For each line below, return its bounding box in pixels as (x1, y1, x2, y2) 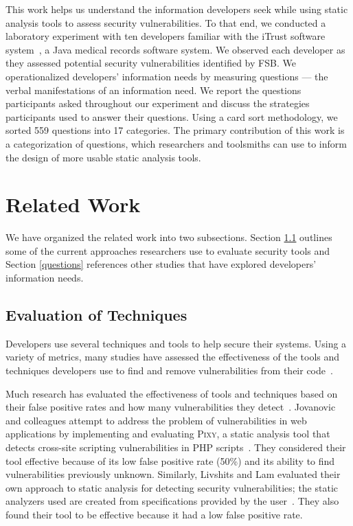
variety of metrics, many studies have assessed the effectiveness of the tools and (5, 350, 340, 364)
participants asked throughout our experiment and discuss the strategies (5, 96, 310, 111)
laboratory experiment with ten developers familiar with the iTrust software (5, 29, 326, 43)
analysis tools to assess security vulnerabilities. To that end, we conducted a (5, 15, 326, 30)
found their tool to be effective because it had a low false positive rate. (5, 507, 303, 521)
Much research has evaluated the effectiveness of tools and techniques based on (5, 386, 338, 400)
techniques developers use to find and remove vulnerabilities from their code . (5, 363, 333, 378)
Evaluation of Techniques (5, 304, 187, 325)
